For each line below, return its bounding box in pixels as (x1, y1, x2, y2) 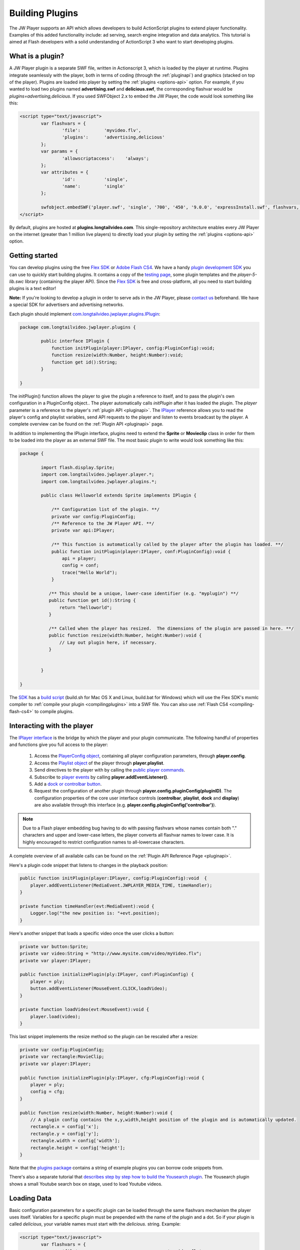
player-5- (237, 271, 257, 277)
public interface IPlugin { (40, 338, 110, 344)
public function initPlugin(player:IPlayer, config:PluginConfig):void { (19, 875, 207, 881)
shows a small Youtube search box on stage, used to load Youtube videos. (9, 1180, 162, 1187)
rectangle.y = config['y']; (30, 1130, 99, 1136)
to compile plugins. (34, 708, 74, 714)
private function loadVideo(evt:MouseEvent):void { (19, 1006, 149, 1012)
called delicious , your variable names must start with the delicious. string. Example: (9, 1221, 181, 1227)
